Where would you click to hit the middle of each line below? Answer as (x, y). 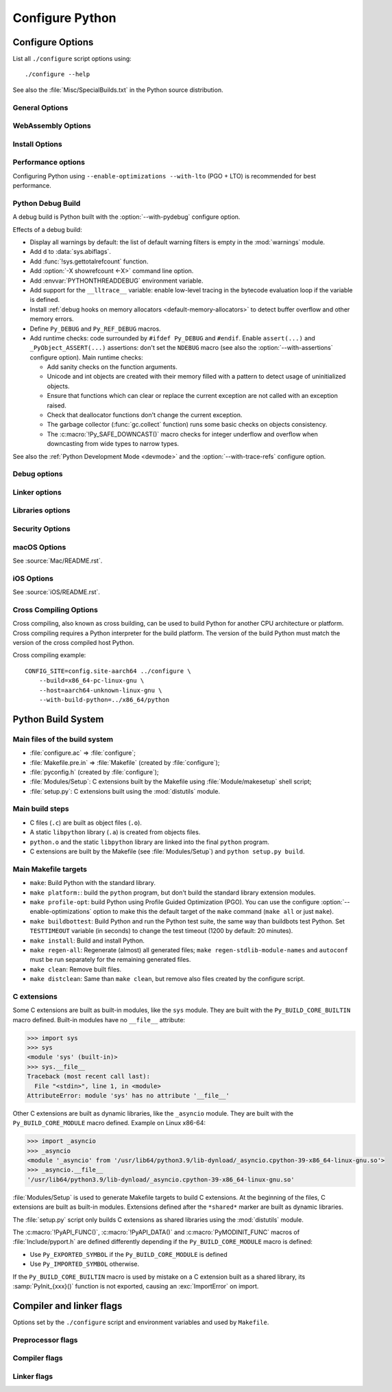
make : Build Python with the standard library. (93, 883)
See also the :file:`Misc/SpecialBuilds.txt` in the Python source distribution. (118, 90)
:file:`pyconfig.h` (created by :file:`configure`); (94, 772)
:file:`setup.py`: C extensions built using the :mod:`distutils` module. (125, 791)
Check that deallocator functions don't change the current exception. (145, 415)
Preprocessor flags (45, 1340)
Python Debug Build (47, 203)
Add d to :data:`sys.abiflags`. (70, 252)
